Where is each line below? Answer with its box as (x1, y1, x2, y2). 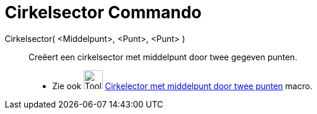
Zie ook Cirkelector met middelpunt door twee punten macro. (52, 80, 313, 91)
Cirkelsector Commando (5, 2, 202, 22)
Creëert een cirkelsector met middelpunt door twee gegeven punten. (28, 51, 297, 62)
